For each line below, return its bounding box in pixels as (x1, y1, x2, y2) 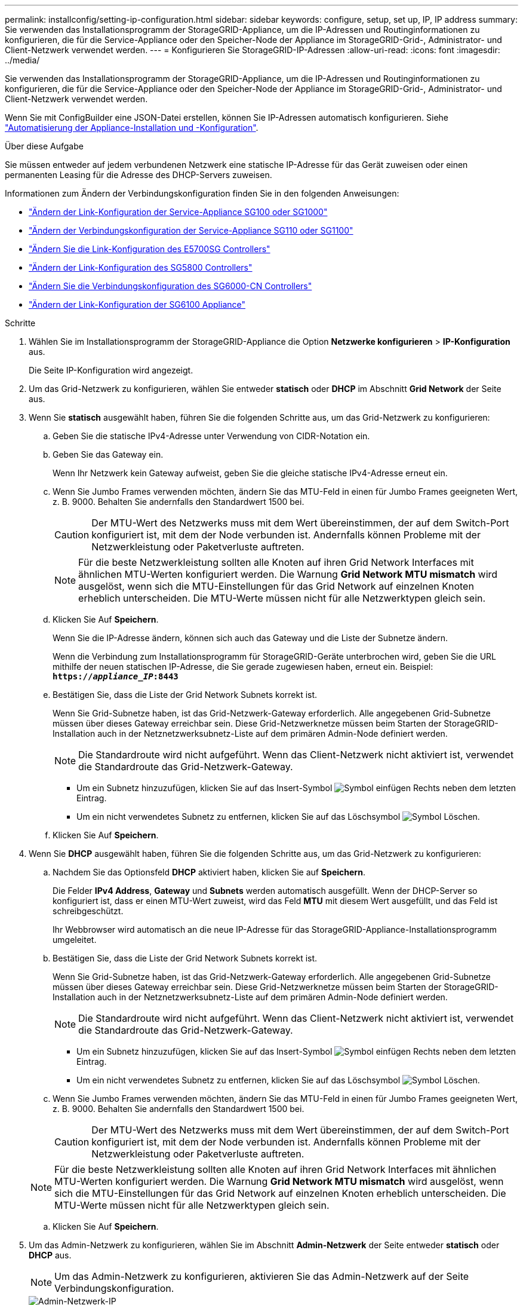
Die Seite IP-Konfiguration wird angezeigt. (29, 365, 193, 375)
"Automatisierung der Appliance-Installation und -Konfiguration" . (5, 122, 259, 133)
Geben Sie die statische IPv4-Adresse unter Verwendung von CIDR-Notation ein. (53, 431, 370, 441)
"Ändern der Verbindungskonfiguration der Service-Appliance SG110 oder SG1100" (29, 225, 353, 235)
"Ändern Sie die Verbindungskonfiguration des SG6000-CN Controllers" (29, 281, 312, 291)
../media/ (5, 55, 40, 65)
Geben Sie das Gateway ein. (53, 449, 164, 459)
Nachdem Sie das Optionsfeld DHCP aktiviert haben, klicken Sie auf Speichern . (53, 867, 365, 877)
